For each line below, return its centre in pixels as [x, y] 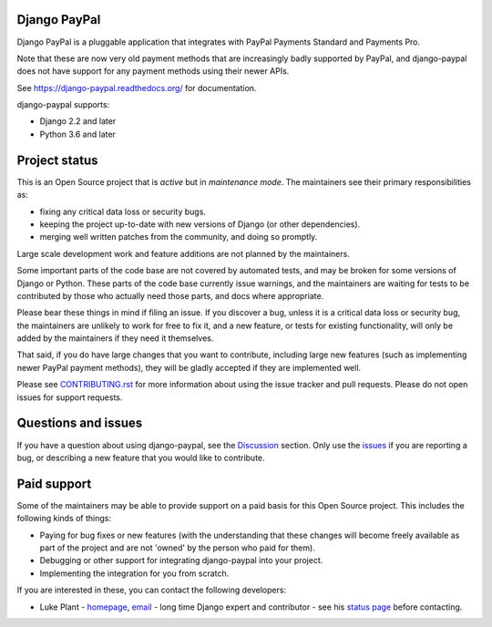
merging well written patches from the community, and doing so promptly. [179, 237]
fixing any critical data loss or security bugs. [123, 211]
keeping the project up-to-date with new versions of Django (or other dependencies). [200, 224]
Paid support [54, 483]
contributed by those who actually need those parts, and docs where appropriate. [170, 295]
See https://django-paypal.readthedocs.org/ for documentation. [137, 87]
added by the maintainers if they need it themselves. [115, 338]
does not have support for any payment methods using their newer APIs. [153, 71]
